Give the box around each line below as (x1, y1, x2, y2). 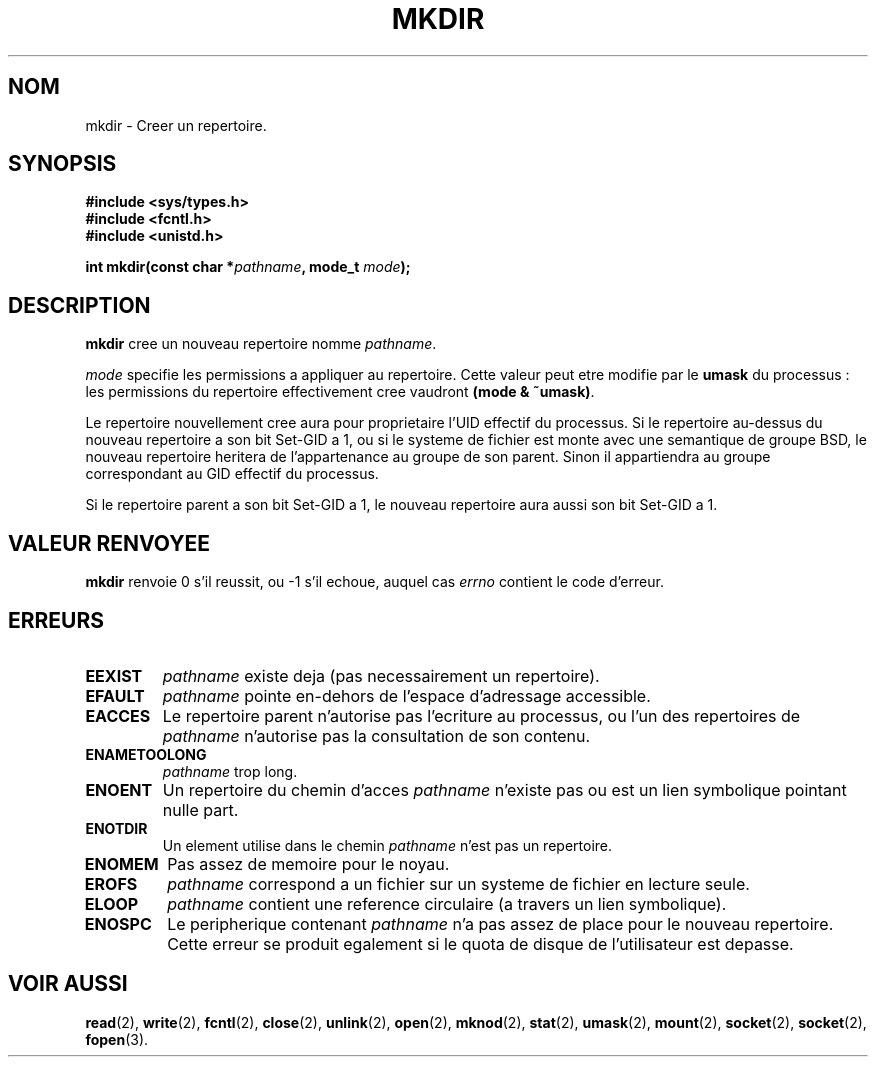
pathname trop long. (162, 762, 298, 780)
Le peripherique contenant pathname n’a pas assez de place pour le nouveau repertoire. (167, 913, 834, 934)
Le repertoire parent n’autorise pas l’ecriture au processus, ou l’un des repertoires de (162, 705, 801, 726)
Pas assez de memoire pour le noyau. (167, 853, 450, 874)
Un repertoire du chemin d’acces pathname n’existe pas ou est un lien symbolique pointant (162, 779, 847, 800)
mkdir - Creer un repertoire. (85, 116, 267, 134)
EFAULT (85, 685, 145, 706)
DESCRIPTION (8, 292, 151, 318)
